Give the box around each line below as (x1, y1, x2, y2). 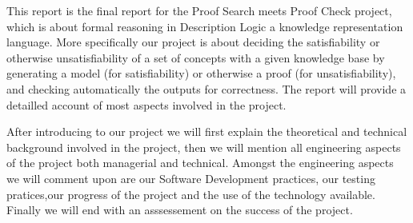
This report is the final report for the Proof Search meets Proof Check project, (6, 2, 392, 18)
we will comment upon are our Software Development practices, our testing (6, 169, 375, 186)
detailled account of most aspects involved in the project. (6, 96, 287, 113)
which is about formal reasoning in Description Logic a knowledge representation (6, 18, 403, 34)
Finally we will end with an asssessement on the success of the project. (6, 201, 353, 218)
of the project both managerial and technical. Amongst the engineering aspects (6, 154, 394, 171)
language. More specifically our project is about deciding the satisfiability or (6, 34, 380, 50)
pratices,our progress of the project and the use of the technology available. (6, 185, 375, 202)
